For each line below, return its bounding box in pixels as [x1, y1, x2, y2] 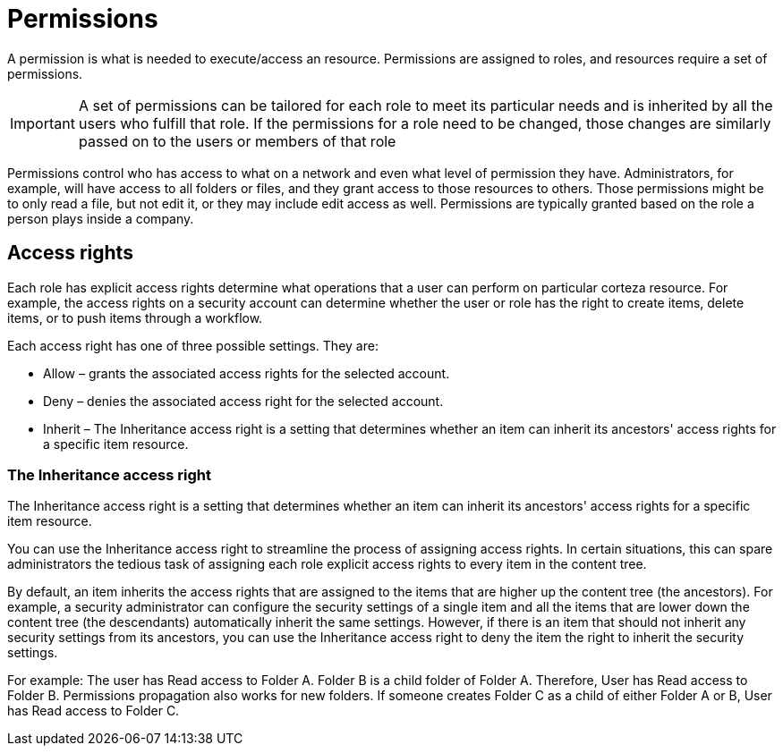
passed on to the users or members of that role [78, 131, 396, 150]
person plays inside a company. [7, 210, 194, 226]
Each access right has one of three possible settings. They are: [7, 337, 379, 353]
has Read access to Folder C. [7, 703, 180, 719]
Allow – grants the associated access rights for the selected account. [43, 365, 450, 381]
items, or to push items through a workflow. [7, 309, 263, 326]
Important [10, 114, 75, 132]
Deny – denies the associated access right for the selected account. [43, 393, 444, 409]
